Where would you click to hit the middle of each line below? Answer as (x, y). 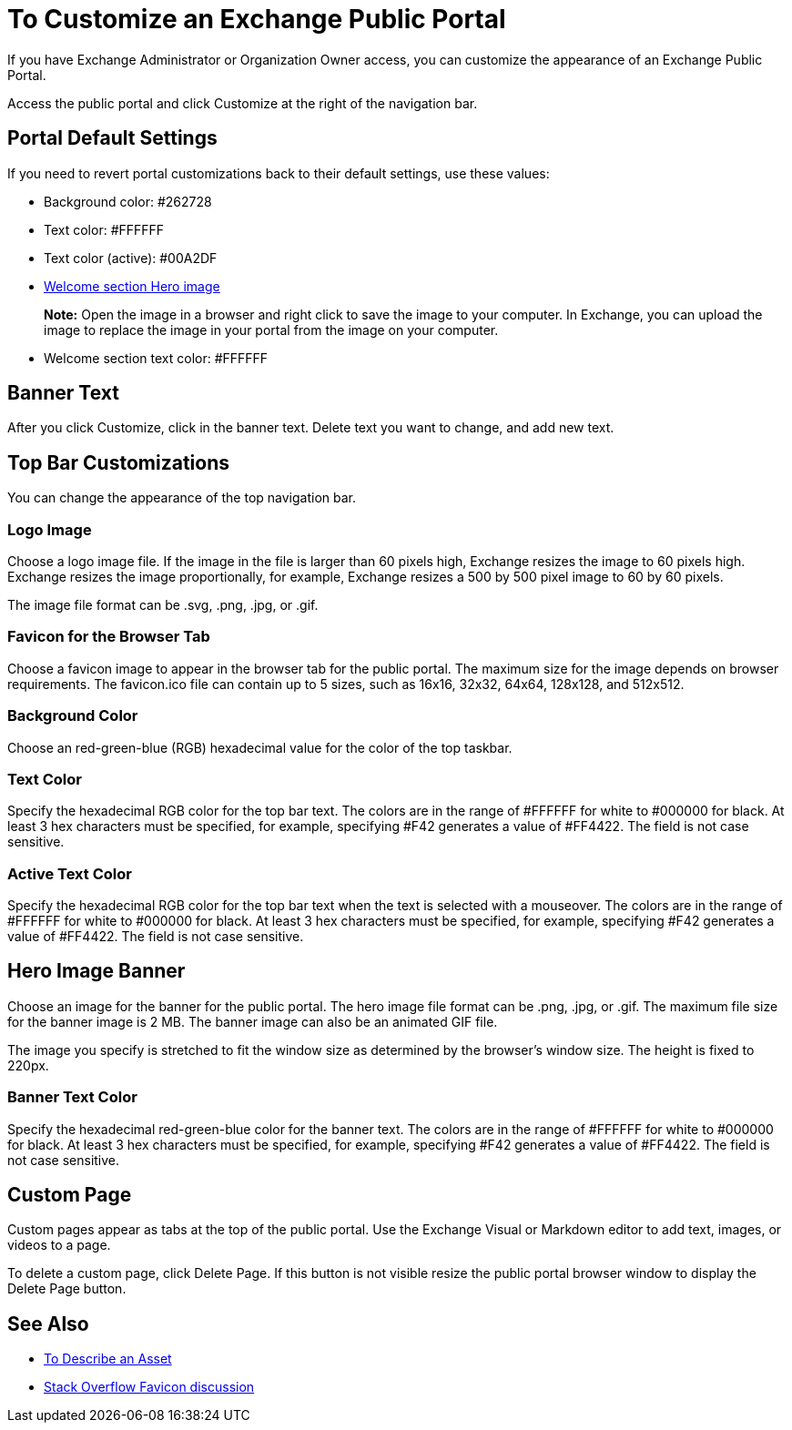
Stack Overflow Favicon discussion (149, 1387)
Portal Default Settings (112, 138)
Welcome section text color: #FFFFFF (156, 358)
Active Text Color (70, 873)
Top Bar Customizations (118, 462)
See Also (48, 1324)
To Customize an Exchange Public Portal (257, 19)
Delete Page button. (67, 1289)
